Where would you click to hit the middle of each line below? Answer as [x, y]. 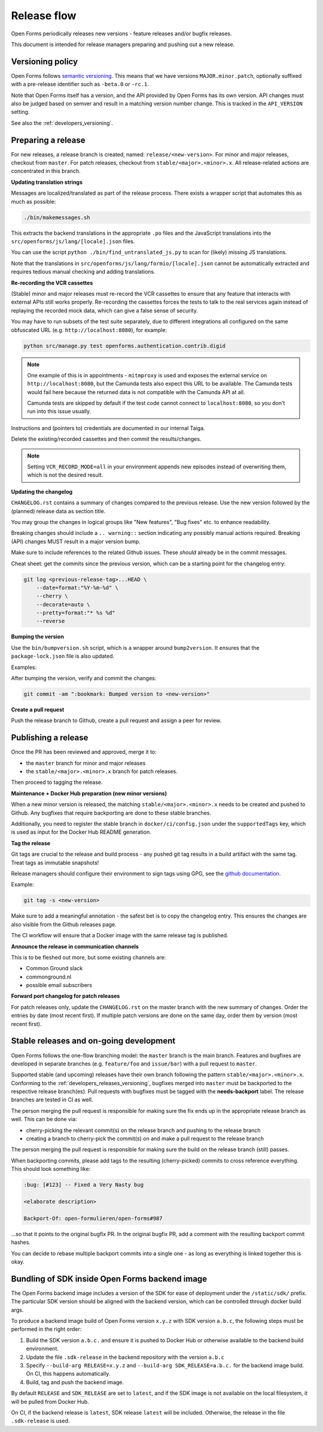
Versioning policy [44, 61]
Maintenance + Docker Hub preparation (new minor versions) [89, 793]
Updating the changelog [42, 492]
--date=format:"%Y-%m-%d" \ [77, 588]
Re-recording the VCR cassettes [52, 283]
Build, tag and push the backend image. [75, 1382]
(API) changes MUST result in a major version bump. [76, 541]
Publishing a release [50, 738]
